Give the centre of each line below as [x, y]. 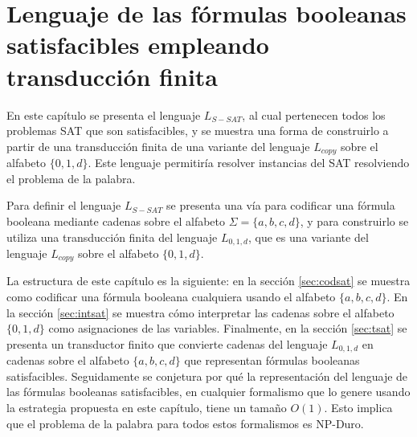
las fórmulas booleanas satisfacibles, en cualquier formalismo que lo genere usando [208, 392]
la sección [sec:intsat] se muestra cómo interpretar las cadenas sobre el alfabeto [200, 312]
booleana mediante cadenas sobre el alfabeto [116, 221]
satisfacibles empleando [138, 45]
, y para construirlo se [354, 221]
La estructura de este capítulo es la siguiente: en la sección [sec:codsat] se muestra [208, 281]
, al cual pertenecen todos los [314, 114]
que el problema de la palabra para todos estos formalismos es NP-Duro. [185, 423]
